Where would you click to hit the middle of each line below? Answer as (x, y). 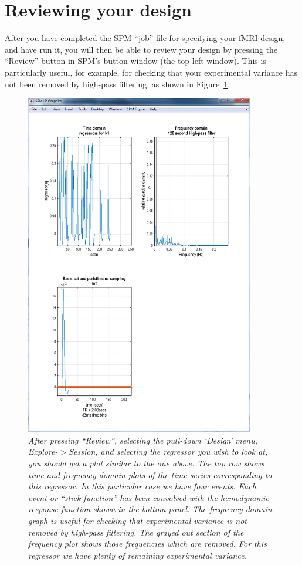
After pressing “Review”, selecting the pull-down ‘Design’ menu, (143, 440)
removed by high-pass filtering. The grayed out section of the (136, 532)
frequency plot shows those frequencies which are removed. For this (147, 544)
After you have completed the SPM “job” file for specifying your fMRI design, (145, 38)
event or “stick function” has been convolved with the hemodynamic (149, 497)
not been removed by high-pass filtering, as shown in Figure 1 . (118, 84)
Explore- (43, 451)
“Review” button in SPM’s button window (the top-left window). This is (135, 61)
